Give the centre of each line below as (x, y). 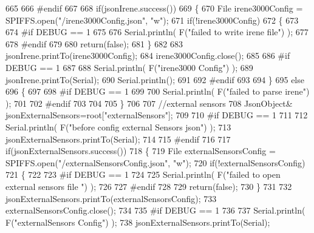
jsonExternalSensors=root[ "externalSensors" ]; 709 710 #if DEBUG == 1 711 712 (157, 115)
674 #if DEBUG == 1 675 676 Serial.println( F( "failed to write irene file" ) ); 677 (157, 32)
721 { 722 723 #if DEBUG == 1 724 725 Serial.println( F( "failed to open (143, 174)
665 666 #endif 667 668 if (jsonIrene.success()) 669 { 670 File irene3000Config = (154, 8)
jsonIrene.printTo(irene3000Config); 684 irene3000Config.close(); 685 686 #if (148, 56)
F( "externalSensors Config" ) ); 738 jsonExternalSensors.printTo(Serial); (138, 222)
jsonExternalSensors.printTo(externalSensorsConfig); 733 (111, 198)
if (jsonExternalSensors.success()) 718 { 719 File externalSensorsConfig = (141, 151)
